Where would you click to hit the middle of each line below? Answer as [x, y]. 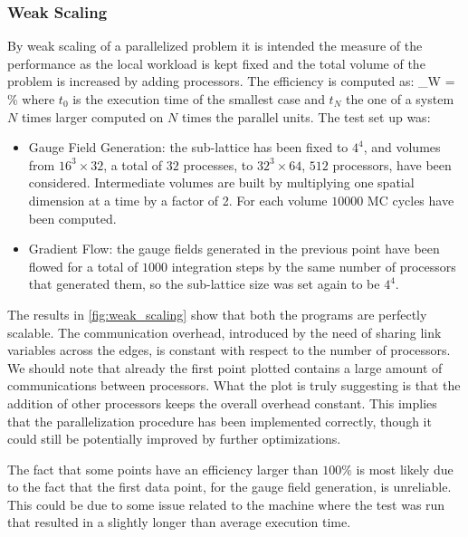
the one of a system [400, 99]
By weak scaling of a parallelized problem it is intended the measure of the [215, 46]
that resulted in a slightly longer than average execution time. [179, 522]
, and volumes [402, 147]
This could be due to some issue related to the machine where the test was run [226, 504]
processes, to [218, 164]
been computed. [72, 218]
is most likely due [405, 469]
